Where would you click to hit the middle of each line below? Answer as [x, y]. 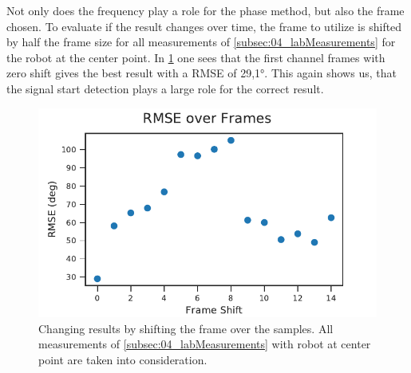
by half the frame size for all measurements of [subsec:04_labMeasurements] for [201, 42]
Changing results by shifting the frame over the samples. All [186, 328]
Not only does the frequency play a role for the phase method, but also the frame [205, 10]
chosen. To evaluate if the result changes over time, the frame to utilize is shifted [204, 26]
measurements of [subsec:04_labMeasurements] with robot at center [205, 344]
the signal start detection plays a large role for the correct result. [165, 88]
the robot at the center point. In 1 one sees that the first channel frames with [196, 57]
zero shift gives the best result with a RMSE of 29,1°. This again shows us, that [202, 73]
